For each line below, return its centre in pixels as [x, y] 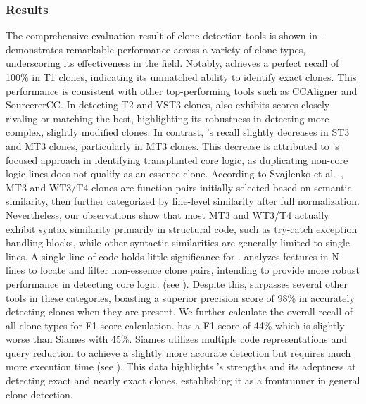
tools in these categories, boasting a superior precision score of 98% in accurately [180, 297]
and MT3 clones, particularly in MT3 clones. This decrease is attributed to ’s [172, 145]
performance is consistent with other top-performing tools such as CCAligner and [182, 90]
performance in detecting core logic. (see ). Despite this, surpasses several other [177, 283]
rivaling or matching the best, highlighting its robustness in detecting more [168, 118]
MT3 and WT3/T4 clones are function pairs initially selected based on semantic [179, 187]
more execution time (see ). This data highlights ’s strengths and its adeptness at [181, 366]
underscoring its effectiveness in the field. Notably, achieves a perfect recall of [172, 63]
